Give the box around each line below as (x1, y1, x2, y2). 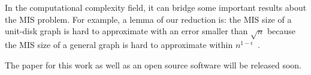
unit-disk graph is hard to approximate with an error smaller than (5, 25, 248, 37)
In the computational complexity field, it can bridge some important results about (5, 1, 307, 13)
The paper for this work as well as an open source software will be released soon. (5, 58, 301, 71)
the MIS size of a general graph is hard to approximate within (5, 38, 233, 50)
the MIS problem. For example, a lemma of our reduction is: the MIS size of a (5, 13, 292, 25)
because (267, 25, 296, 37)
